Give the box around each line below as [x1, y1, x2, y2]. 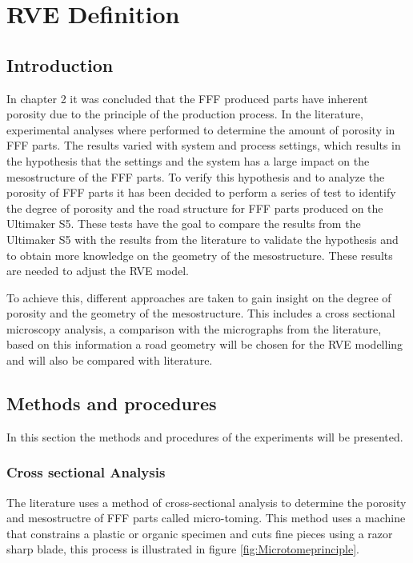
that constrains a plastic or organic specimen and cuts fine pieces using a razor [6, 525, 393, 541]
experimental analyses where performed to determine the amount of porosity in [6, 121, 395, 138]
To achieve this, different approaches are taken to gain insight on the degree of [6, 289, 391, 305]
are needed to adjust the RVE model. [6, 262, 190, 279]
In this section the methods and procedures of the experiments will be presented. [6, 428, 403, 445]
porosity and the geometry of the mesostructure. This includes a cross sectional [6, 305, 395, 321]
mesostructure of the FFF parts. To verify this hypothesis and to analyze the [6, 168, 385, 185]
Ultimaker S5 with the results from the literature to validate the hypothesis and [6, 230, 399, 247]
